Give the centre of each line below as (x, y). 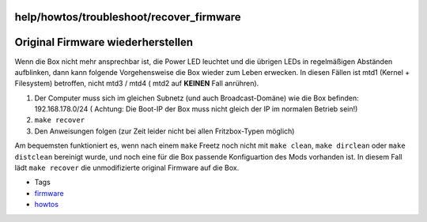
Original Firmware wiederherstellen (104, 42)
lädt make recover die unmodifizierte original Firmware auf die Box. (127, 168)
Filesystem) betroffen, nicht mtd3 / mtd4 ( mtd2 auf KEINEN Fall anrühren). (137, 84)
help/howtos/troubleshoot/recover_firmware (128, 17)
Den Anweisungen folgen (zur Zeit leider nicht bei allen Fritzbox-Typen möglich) (164, 131)
